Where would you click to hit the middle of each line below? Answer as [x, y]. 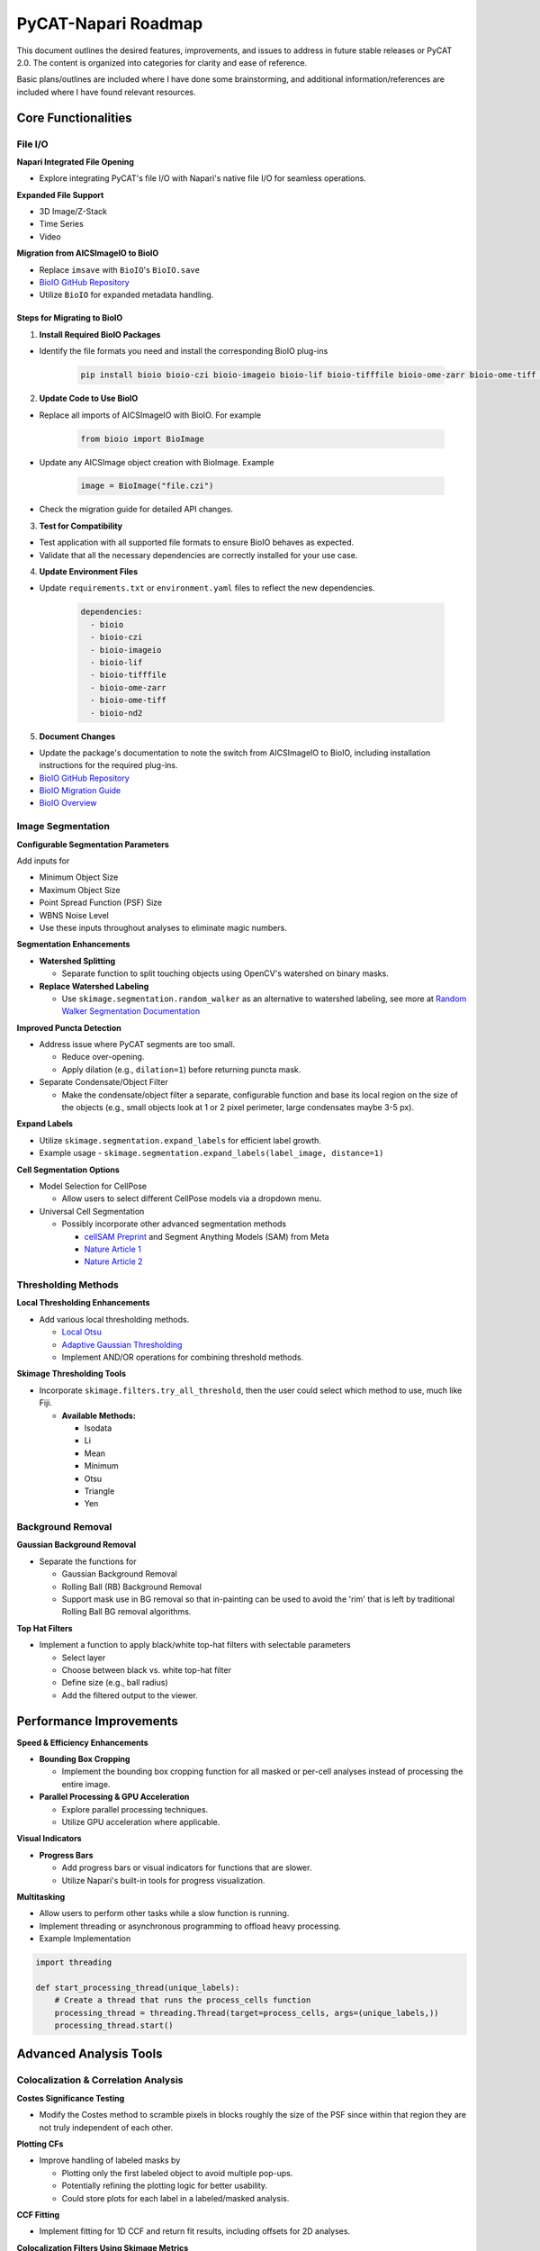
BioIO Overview [68, 803]
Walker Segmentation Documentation [131, 1011]
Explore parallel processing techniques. [135, 1809]
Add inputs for [43, 861]
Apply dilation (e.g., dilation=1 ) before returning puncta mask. [181, 1069]
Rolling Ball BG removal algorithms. [126, 1612]
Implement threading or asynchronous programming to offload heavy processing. [190, 1926]
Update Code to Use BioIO [89, 398]
